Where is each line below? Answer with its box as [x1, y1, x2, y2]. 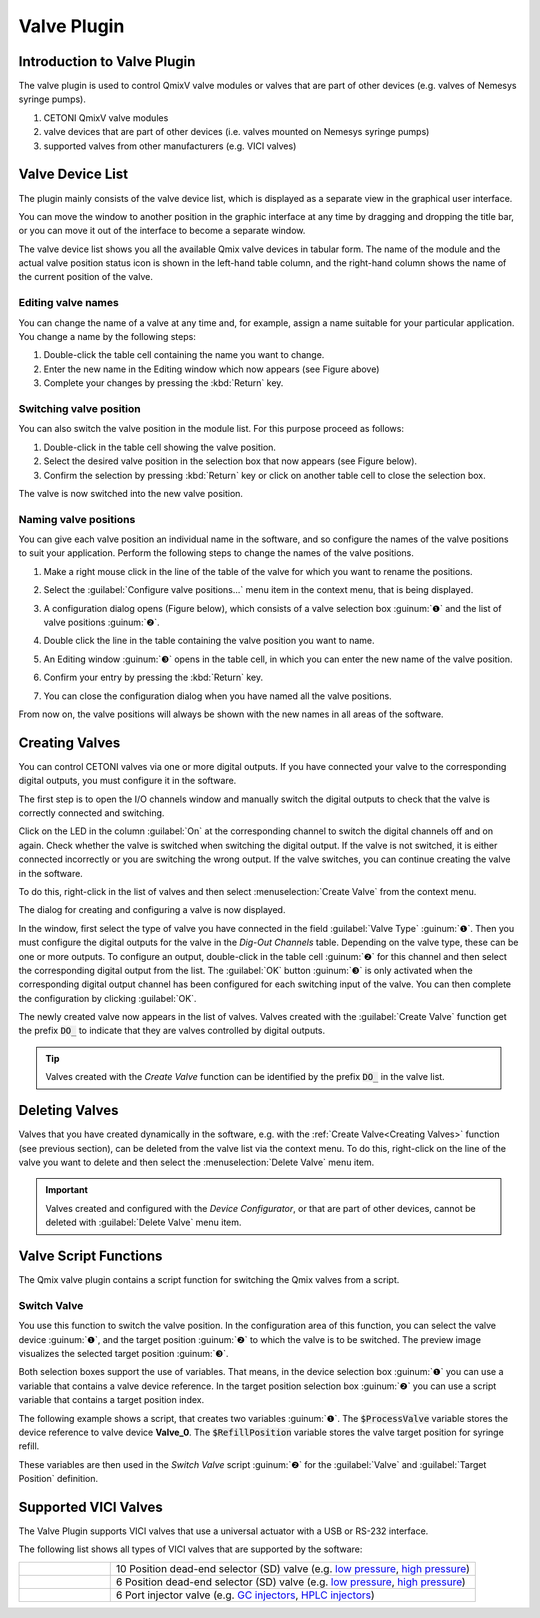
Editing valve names [18, 296, 119, 310]
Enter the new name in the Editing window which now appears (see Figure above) [43, 363, 380, 375]
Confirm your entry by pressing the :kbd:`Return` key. [43, 671, 264, 684]
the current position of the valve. [18, 271, 154, 283]
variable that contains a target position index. [18, 1394, 205, 1406]
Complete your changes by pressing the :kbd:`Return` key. [43, 377, 284, 389]
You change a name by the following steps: [18, 331, 197, 343]
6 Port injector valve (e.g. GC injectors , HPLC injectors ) [115, 1588, 375, 1602]
